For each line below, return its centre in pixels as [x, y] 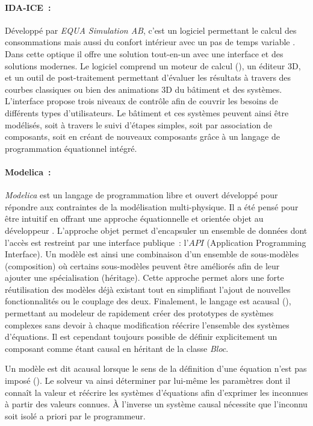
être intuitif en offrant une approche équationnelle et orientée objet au [134, 218]
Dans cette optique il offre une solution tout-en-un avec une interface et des [144, 53]
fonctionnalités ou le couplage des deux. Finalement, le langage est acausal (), [148, 301]
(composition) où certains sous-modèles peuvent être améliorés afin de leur [142, 265]
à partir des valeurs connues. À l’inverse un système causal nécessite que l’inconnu [156, 404]
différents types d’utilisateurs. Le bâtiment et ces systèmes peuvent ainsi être [147, 112]
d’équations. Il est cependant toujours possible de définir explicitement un [141, 337]
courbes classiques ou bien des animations [82, 89]
